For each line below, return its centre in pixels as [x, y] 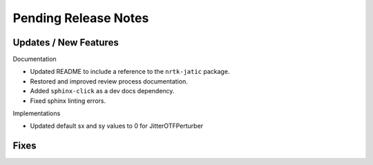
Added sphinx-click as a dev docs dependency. [102, 91]
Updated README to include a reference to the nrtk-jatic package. [130, 72]
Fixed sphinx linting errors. [68, 101]
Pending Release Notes [81, 18]
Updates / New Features [66, 42]
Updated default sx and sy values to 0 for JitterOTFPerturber [117, 126]
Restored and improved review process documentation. [109, 81]
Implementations [37, 113]
